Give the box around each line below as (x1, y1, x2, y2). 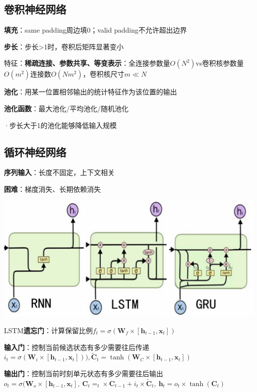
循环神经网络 (4, 144, 66, 159)
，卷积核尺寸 (83, 69, 125, 79)
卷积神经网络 (4, 1, 66, 17)
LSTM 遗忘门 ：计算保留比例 (4, 325, 93, 335)
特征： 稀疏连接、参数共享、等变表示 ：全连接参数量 (4, 58, 170, 68)
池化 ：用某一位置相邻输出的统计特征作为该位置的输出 (4, 87, 177, 97)
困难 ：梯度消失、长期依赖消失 (4, 183, 101, 194)
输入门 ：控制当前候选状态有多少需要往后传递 (4, 342, 149, 352)
